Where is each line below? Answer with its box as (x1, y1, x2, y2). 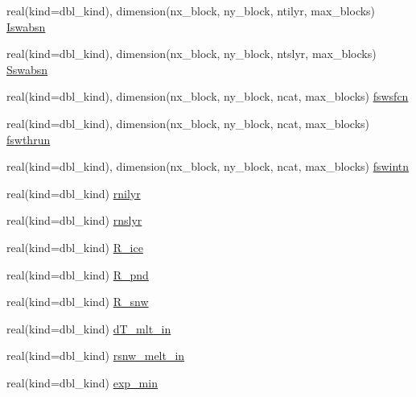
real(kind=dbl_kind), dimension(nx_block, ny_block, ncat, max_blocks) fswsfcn (6, 88, 409, 105)
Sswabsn (6, 60, 48, 77)
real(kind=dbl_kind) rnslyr (6, 212, 142, 229)
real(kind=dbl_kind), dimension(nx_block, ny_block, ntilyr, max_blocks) (6, 2, 376, 19)
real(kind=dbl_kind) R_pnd (6, 266, 149, 283)
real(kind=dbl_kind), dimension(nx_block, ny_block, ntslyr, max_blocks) (6, 45, 377, 62)
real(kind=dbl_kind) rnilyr (6, 184, 141, 201)
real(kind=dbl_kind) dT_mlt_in (6, 320, 171, 337)
